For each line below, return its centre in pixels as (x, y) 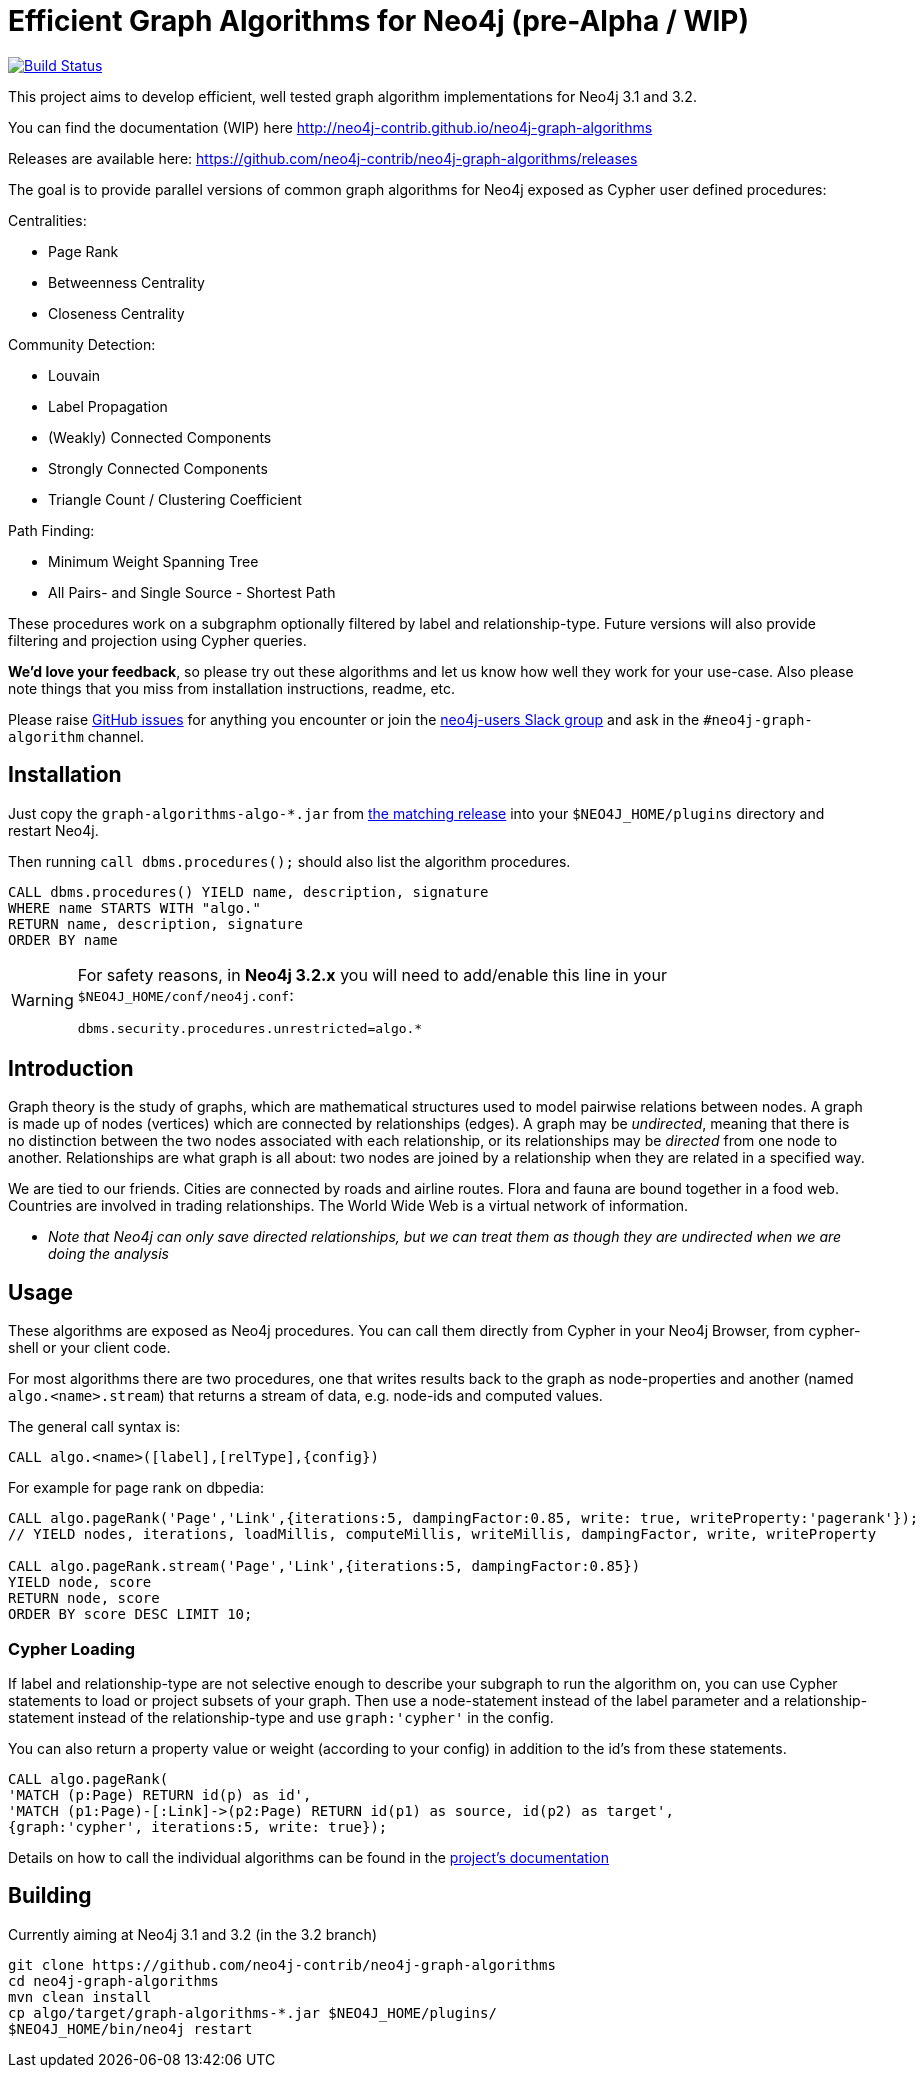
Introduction (71, 1069)
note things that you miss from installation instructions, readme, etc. (232, 688)
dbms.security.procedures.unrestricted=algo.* (250, 1028)
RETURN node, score (84, 1598)
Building (50, 1896)
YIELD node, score (80, 1582)
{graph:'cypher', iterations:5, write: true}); (198, 1827)
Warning (42, 1000)
